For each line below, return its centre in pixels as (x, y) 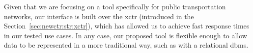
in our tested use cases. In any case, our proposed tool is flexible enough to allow (126, 35)
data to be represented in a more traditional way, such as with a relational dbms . (126, 45)
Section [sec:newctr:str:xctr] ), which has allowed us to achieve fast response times (127, 26)
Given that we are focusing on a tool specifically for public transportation (115, 6)
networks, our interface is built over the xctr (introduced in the (99, 16)
